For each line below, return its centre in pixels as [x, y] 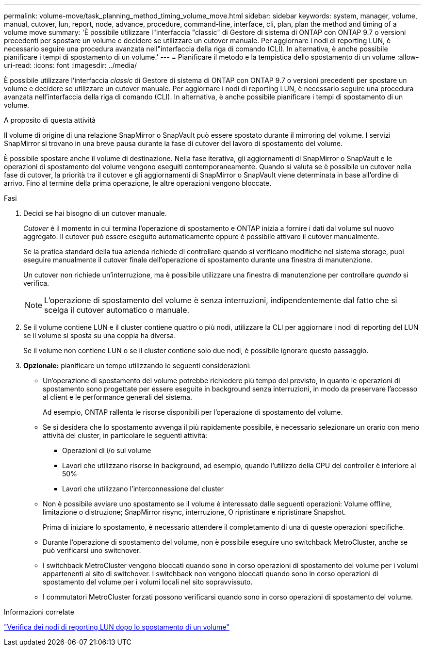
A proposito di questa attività [50, 120]
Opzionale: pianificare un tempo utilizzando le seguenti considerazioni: [137, 366]
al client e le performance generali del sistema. [117, 397]
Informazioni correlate [39, 612]
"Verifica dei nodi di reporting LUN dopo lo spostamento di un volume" [117, 627]
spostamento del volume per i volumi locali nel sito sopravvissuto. [148, 582]
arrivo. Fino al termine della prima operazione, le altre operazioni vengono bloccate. [138, 183]
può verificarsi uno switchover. [92, 550]
